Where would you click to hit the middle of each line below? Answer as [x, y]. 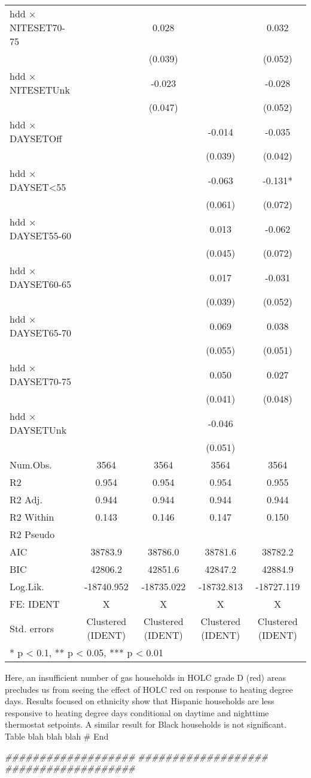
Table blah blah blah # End [57, 736]
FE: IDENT [35, 604]
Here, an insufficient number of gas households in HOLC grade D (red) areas [145, 677]
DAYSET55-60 [41, 235]
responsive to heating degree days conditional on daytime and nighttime [137, 712]
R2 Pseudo [32, 534]
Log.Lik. [27, 586]
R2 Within [32, 517]
